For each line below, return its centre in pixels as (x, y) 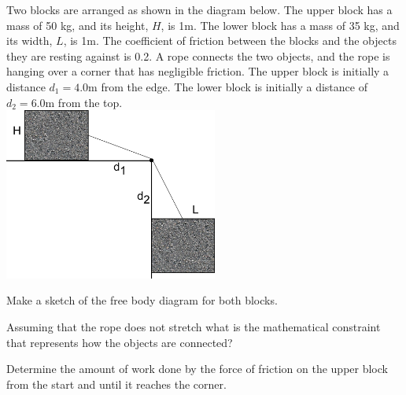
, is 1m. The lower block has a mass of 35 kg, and (280, 25)
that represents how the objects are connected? (120, 342)
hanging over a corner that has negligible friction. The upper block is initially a (198, 71)
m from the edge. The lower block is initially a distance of (228, 86)
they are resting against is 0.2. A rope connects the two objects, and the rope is (198, 55)
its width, (30, 41)
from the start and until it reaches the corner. (116, 384)
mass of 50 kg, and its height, (78, 25)
